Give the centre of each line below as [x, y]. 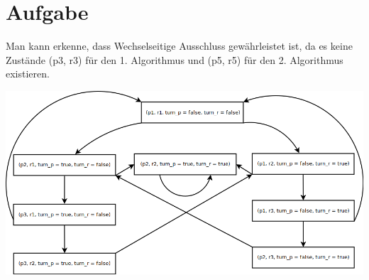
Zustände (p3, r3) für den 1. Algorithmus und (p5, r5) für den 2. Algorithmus [175, 59]
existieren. [28, 74]
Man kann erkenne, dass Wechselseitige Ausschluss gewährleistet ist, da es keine [179, 46]
